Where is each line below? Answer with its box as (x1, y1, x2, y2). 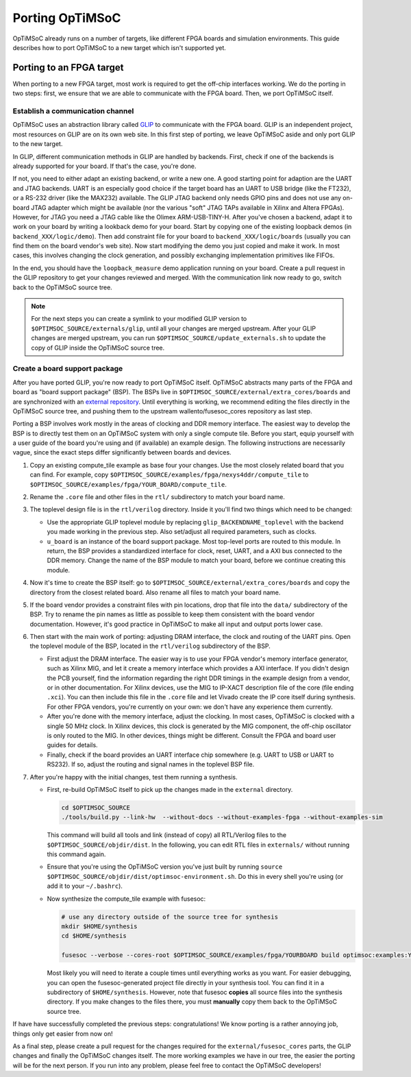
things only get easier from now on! (12, 1029, 113, 1038)
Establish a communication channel (12, 106, 134, 116)
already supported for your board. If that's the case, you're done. (12, 162, 197, 170)
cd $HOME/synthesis (61, 932, 127, 940)
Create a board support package (12, 364, 123, 374)
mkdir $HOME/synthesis (61, 923, 138, 930)
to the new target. (12, 140, 63, 148)
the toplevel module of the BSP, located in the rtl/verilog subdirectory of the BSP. (29, 642, 271, 651)
